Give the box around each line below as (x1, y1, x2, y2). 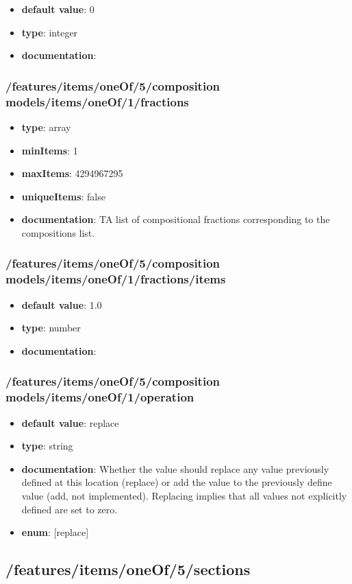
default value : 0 (21, 2, 95, 16)
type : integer (21, 25, 78, 39)
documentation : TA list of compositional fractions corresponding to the (21, 212, 330, 226)
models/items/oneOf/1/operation (5, 388, 194, 406)
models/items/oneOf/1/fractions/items (5, 270, 226, 288)
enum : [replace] (21, 525, 89, 539)
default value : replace (21, 415, 119, 430)
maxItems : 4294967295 (21, 166, 123, 180)
